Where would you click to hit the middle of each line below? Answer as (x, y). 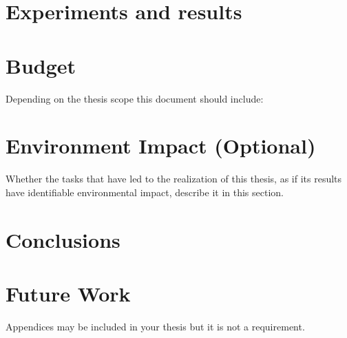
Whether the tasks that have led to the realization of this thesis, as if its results (174, 179)
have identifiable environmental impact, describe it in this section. (145, 192)
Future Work (68, 293)
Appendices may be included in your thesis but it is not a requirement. (155, 326)
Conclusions (63, 239)
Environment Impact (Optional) (161, 146)
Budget (41, 65)
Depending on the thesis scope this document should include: (135, 98)
